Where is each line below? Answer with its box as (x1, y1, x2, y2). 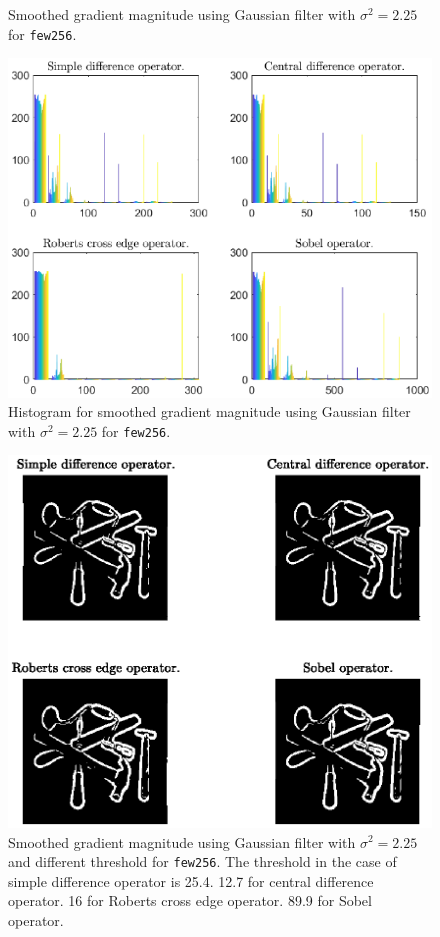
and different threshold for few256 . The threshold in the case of (8, 851, 397, 872)
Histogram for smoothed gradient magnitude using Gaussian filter (8, 401, 411, 422)
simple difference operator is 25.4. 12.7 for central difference (8, 870, 374, 891)
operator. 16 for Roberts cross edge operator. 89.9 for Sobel (8, 890, 372, 911)
